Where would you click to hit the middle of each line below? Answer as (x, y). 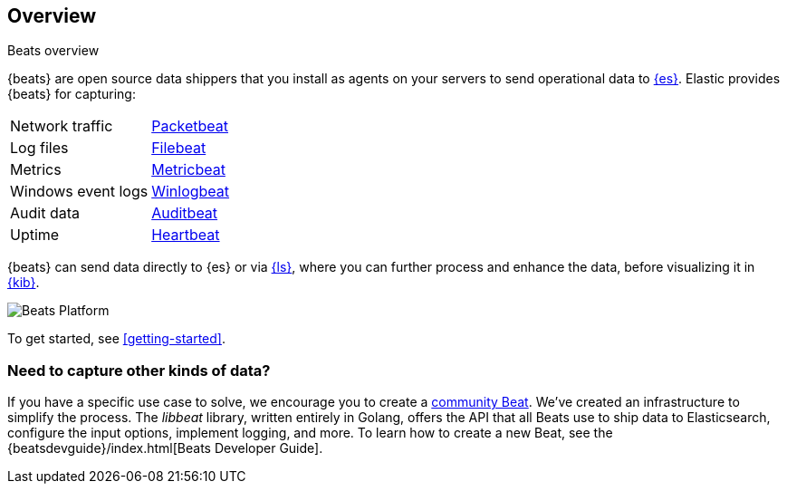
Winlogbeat (191, 192)
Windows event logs (79, 192)
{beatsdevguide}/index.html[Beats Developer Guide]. (165, 448)
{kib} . (24, 283)
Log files (39, 148)
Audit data (45, 213)
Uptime (35, 235)
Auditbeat (185, 213)
